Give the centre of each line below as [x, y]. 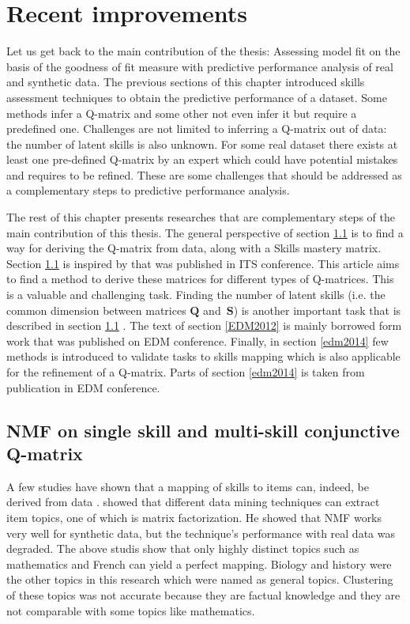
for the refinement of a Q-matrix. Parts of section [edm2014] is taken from [186, 372]
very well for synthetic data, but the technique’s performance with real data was [201, 533]
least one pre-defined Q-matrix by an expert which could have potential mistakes [202, 159]
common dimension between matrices [96, 310]
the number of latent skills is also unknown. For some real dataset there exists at [202, 144]
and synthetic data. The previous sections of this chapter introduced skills [186, 82]
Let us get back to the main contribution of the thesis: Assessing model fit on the [203, 51]
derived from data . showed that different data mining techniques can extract [193, 502]
